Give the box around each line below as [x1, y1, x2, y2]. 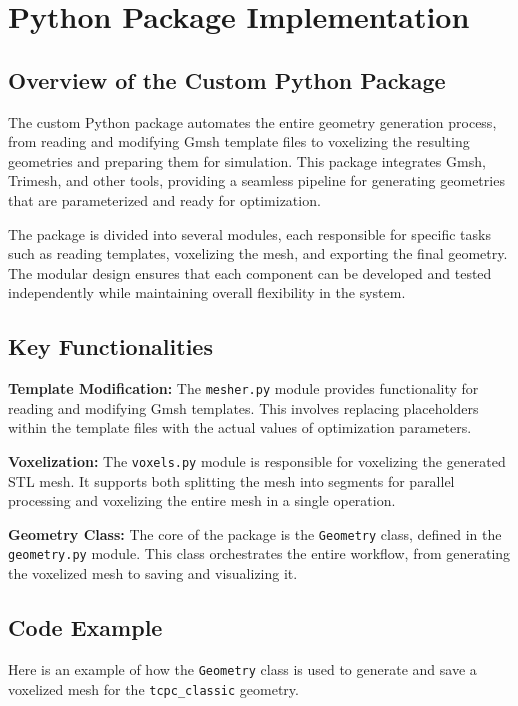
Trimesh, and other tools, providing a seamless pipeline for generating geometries [8, 170, 505, 191]
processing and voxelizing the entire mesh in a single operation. [8, 490, 396, 511]
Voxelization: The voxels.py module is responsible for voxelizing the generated [8, 450, 506, 471]
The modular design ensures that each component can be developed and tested [8, 262, 492, 283]
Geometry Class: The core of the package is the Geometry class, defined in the [8, 523, 502, 544]
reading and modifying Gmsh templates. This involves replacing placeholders [8, 397, 479, 418]
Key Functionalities [8, 331, 213, 362]
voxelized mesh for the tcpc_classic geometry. [8, 678, 299, 699]
